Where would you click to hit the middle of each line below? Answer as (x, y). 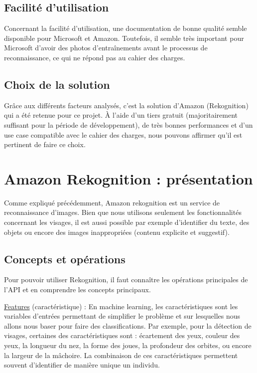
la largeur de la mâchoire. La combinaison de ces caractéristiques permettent (121, 355)
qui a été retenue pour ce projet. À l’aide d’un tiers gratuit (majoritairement (121, 115)
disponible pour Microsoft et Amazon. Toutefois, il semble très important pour (124, 38)
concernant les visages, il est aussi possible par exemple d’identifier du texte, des (127, 222)
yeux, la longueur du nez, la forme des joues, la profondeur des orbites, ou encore (128, 345)
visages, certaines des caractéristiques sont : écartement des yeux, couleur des (122, 335)
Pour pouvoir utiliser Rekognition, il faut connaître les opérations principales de (126, 280)
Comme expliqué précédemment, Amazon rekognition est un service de (112, 202)
